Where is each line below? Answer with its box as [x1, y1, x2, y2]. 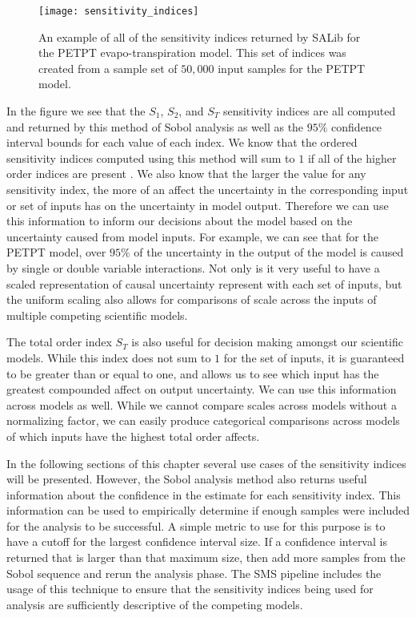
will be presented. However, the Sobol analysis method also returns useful [6, 471, 367, 487]
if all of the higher [307, 149, 397, 166]
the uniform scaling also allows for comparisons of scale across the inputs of [6, 291, 377, 308]
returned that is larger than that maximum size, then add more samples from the [6, 549, 406, 566]
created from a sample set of [38, 59, 178, 76]
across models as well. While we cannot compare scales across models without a [6, 396, 397, 413]
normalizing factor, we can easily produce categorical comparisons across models [6, 412, 400, 429]
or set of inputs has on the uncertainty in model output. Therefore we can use [6, 196, 389, 213]
